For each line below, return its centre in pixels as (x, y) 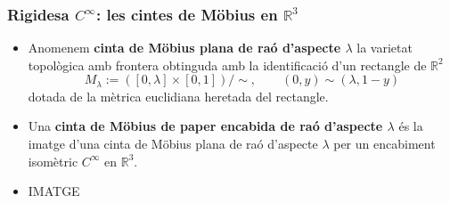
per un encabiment (385, 144)
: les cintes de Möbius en (187, 14)
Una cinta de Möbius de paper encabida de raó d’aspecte (205, 126)
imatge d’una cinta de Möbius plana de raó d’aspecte (173, 144)
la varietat (385, 48)
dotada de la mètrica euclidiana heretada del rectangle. (178, 96)
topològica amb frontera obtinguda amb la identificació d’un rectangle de (227, 65)
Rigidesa (38, 14)
